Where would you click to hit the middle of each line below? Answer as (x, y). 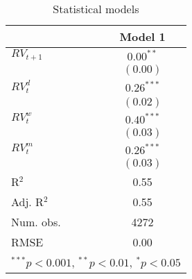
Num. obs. (36, 221)
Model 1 (142, 36)
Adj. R (27, 201)
